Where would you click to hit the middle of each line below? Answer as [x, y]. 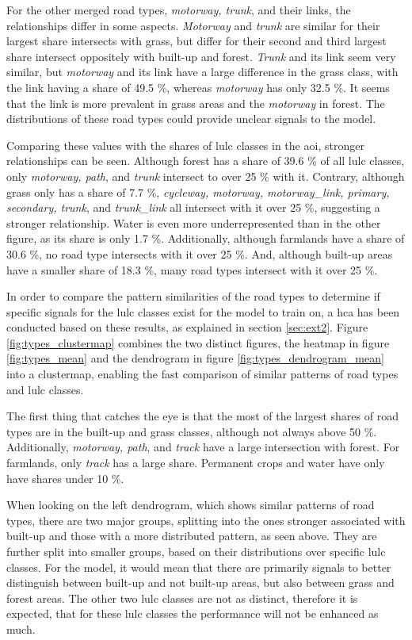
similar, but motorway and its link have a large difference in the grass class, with [202, 72]
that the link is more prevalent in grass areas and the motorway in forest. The [196, 103]
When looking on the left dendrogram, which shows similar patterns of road [191, 505]
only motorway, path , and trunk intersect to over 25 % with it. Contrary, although [206, 176]
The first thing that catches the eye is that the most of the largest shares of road [202, 416]
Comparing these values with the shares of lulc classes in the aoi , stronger [185, 145]
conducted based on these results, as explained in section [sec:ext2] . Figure [187, 327]
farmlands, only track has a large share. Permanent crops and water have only [196, 463]
